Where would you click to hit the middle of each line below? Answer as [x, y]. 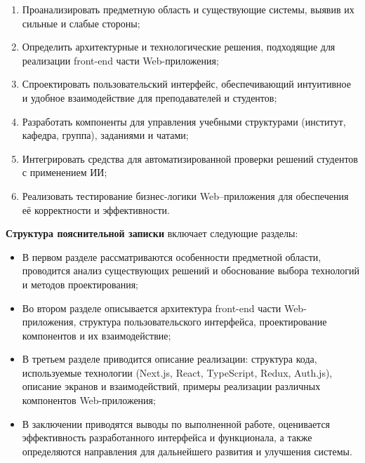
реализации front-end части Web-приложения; [120, 60]
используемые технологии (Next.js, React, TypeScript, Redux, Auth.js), [177, 372]
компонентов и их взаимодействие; [97, 335]
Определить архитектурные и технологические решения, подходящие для [179, 47]
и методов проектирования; [80, 284]
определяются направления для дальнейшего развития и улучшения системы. [187, 451]
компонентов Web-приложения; [89, 400]
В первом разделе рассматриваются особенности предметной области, [172, 256]
